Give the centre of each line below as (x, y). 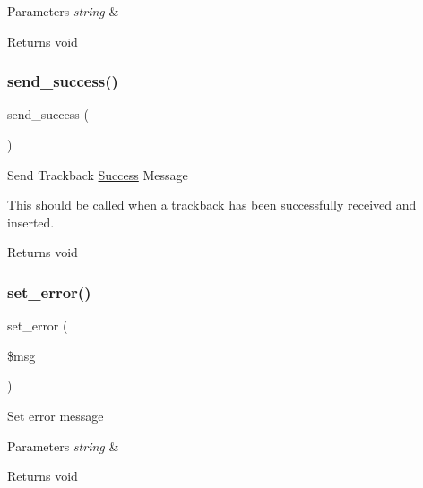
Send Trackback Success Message (98, 174)
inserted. (31, 222)
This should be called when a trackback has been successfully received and (212, 205)
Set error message (56, 415)
